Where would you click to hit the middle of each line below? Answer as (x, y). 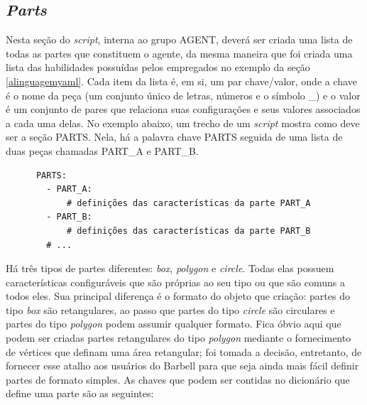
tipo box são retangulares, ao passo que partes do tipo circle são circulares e (170, 309)
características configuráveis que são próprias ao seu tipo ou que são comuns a (175, 282)
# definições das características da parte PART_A (188, 203)
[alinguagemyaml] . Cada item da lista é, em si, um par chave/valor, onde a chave (181, 81)
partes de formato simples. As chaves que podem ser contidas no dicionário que (178, 379)
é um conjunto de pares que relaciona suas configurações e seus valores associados (183, 109)
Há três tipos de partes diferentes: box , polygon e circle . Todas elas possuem (170, 268)
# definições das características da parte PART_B (188, 231)
